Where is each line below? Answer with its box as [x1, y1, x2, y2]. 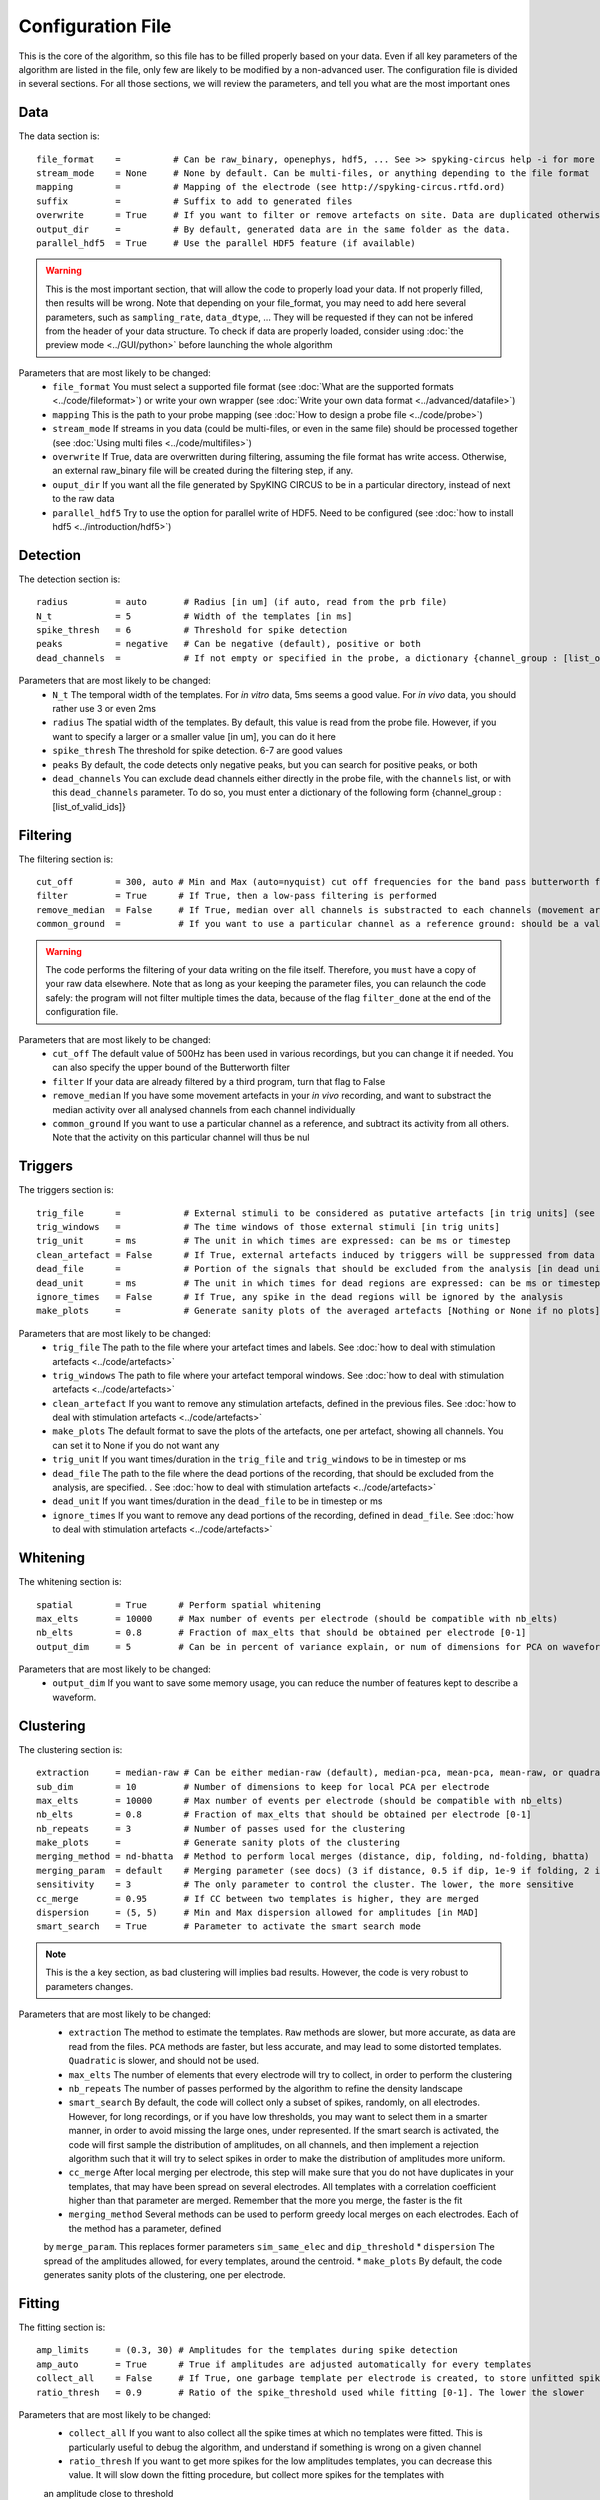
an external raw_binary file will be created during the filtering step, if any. [52, 465, 354, 477]
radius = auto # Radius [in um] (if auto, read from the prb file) [36, 596, 448, 608]
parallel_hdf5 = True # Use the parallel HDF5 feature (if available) [36, 237, 416, 249]
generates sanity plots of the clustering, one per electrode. [43, 2269, 286, 2281]
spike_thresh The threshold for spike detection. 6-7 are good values [52, 745, 344, 757]
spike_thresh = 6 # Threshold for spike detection [36, 625, 348, 636]
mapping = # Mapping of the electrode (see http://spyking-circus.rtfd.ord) [36, 181, 506, 193]
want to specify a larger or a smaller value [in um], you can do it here [52, 730, 337, 742]
